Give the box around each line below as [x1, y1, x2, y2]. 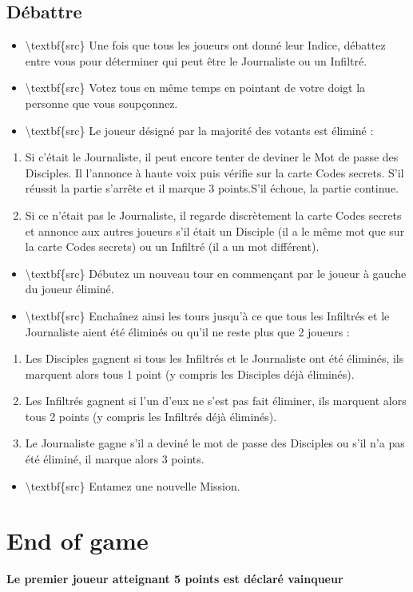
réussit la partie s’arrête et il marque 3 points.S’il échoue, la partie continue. [25, 180, 399, 197]
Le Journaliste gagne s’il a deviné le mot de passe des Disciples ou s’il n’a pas [25, 435, 405, 451]
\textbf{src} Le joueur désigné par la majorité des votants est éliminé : [25, 121, 374, 138]
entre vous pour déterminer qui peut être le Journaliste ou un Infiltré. [25, 52, 367, 69]
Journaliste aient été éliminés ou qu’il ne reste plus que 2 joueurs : [25, 323, 350, 340]
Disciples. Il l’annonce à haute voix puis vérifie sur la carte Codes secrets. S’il [25, 164, 404, 181]
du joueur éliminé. [25, 280, 114, 297]
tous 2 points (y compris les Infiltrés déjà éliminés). [25, 407, 277, 424]
